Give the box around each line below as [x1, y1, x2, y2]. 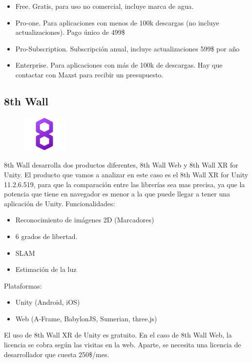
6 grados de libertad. [15, 231, 78, 241]
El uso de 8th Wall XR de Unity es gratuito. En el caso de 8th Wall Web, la [4, 330, 232, 340]
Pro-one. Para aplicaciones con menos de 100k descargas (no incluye [15, 17, 219, 27]
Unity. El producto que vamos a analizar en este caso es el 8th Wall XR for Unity [4, 169, 249, 179]
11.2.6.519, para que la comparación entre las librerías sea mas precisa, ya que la [4, 179, 245, 189]
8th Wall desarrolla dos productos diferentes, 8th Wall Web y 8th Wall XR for [4, 160, 238, 170]
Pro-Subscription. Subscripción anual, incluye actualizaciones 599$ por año [15, 43, 240, 53]
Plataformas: [4, 280, 42, 290]
